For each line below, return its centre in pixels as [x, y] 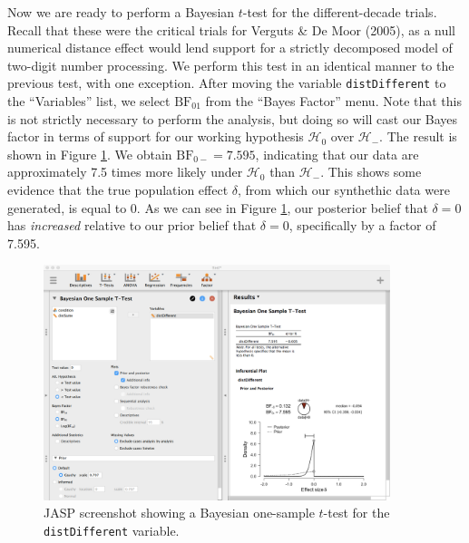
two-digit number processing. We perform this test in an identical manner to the [231, 65]
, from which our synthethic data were [343, 189]
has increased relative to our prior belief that [132, 225]
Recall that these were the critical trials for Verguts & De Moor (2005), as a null [232, 29]
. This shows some [371, 172]
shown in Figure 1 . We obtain [90, 154]
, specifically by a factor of [362, 225]
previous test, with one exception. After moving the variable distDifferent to [227, 83]
